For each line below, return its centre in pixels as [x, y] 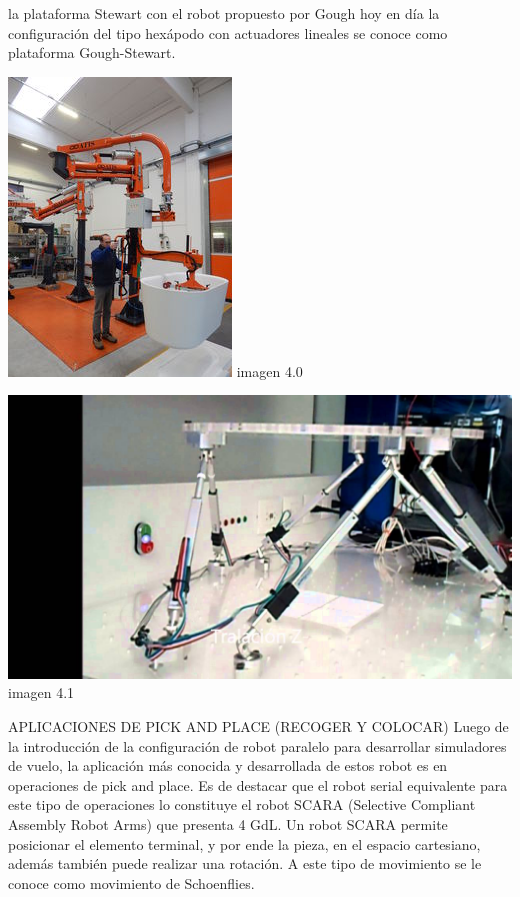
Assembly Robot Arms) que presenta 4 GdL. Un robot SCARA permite [228, 824]
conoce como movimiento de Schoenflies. [131, 882]
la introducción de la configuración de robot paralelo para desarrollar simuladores [257, 745]
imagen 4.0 [269, 370]
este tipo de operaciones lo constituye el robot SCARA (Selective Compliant [242, 804]
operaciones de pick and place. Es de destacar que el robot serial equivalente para [258, 784]
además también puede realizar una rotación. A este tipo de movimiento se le [245, 863]
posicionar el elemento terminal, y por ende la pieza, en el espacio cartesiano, [244, 843]
